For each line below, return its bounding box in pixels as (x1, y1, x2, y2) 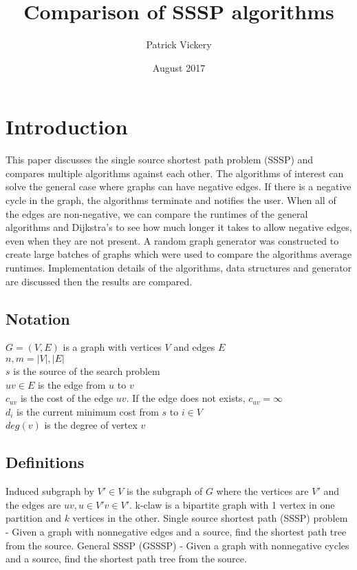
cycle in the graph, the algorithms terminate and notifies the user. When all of (6, 193, 336, 207)
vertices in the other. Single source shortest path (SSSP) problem (72, 511, 348, 525)
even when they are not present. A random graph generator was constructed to (6, 233, 339, 247)
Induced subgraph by (6, 484, 94, 498)
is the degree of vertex (44, 418, 138, 432)
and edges (173, 340, 215, 354)
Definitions (6, 451, 85, 473)
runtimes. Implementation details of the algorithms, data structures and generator (6, 261, 352, 274)
